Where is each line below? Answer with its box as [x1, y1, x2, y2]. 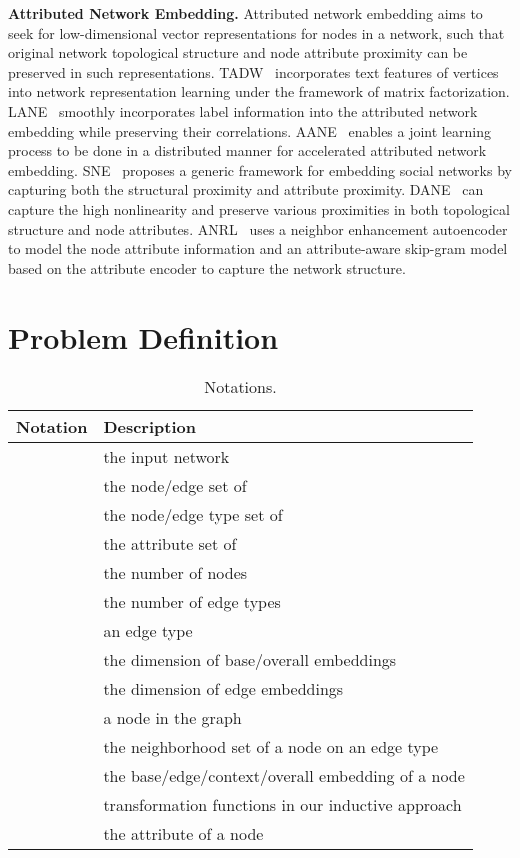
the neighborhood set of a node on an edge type [103, 735, 439, 759]
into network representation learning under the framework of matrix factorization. [8, 81, 510, 102]
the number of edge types [103, 590, 281, 614]
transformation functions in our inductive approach [103, 793, 462, 817]
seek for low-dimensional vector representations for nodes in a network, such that [8, 22, 505, 43]
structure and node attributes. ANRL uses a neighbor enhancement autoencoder [8, 218, 508, 239]
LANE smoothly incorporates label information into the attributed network [8, 100, 478, 121]
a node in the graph [103, 706, 242, 730]
